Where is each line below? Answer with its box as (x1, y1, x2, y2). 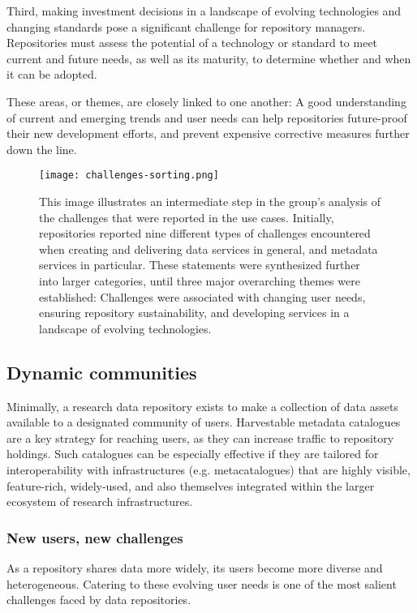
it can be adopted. (6, 66, 97, 83)
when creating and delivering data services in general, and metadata (39, 240, 378, 257)
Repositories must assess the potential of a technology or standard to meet (6, 34, 378, 51)
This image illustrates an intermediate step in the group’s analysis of (39, 193, 381, 209)
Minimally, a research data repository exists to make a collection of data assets (6, 397, 398, 414)
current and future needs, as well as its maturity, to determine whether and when (6, 49, 411, 66)
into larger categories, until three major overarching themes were (39, 272, 360, 289)
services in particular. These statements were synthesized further (39, 256, 360, 273)
